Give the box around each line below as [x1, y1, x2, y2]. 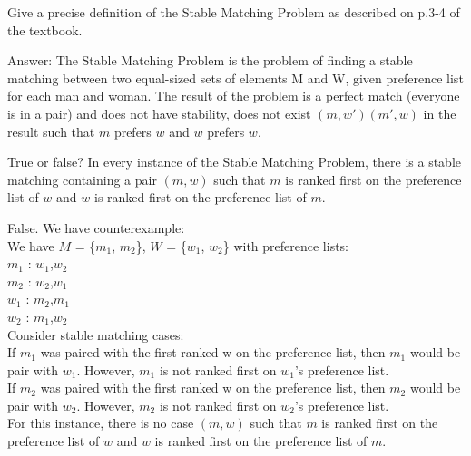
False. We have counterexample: [7, 218, 185, 237]
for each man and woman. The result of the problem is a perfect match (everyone [7, 86, 460, 105]
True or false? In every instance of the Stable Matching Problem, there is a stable [7, 152, 462, 171]
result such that [7, 121, 95, 141]
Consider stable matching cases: [7, 325, 184, 344]
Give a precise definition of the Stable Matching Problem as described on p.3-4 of [7, 3, 460, 21]
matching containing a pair [7, 170, 157, 189]
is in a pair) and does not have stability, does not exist [7, 103, 311, 122]
